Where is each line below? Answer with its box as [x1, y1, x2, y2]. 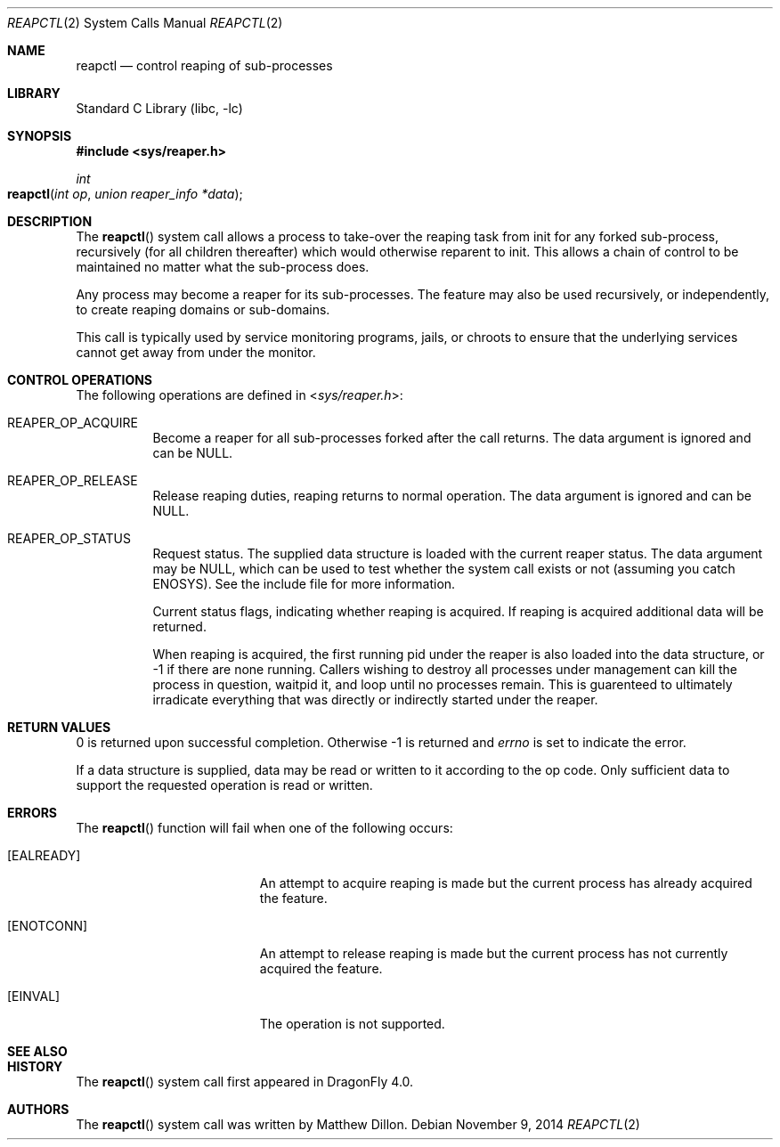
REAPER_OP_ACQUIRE [7, 415, 139, 430]
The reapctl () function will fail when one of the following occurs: [76, 820, 453, 835]
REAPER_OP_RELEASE [7, 473, 138, 488]
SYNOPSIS [7, 128, 72, 143]
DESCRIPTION [7, 214, 93, 229]
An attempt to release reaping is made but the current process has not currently [259, 946, 728, 961]
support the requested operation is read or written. [76, 777, 373, 793]
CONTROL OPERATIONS [7, 372, 153, 387]
